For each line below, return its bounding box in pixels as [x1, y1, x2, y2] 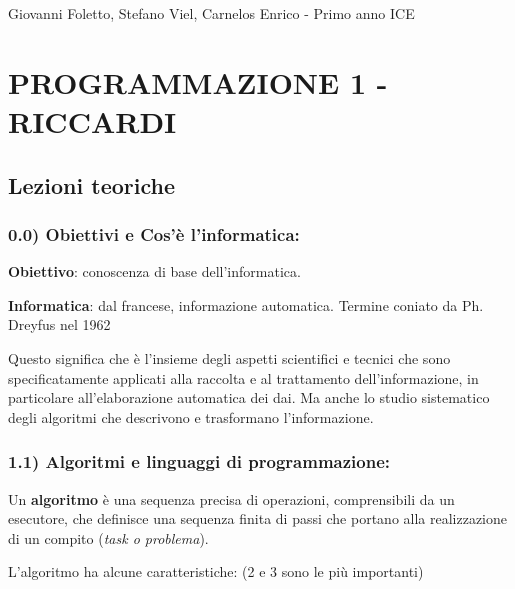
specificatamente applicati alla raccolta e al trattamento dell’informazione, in [8, 367, 479, 388]
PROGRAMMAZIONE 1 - [8, 61, 388, 102]
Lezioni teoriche [8, 169, 175, 200]
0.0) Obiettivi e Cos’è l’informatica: [8, 221, 300, 246]
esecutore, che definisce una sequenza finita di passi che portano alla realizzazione [8, 508, 508, 529]
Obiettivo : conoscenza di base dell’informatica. [8, 261, 301, 282]
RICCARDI [8, 100, 177, 141]
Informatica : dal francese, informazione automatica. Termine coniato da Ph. [8, 294, 484, 315]
